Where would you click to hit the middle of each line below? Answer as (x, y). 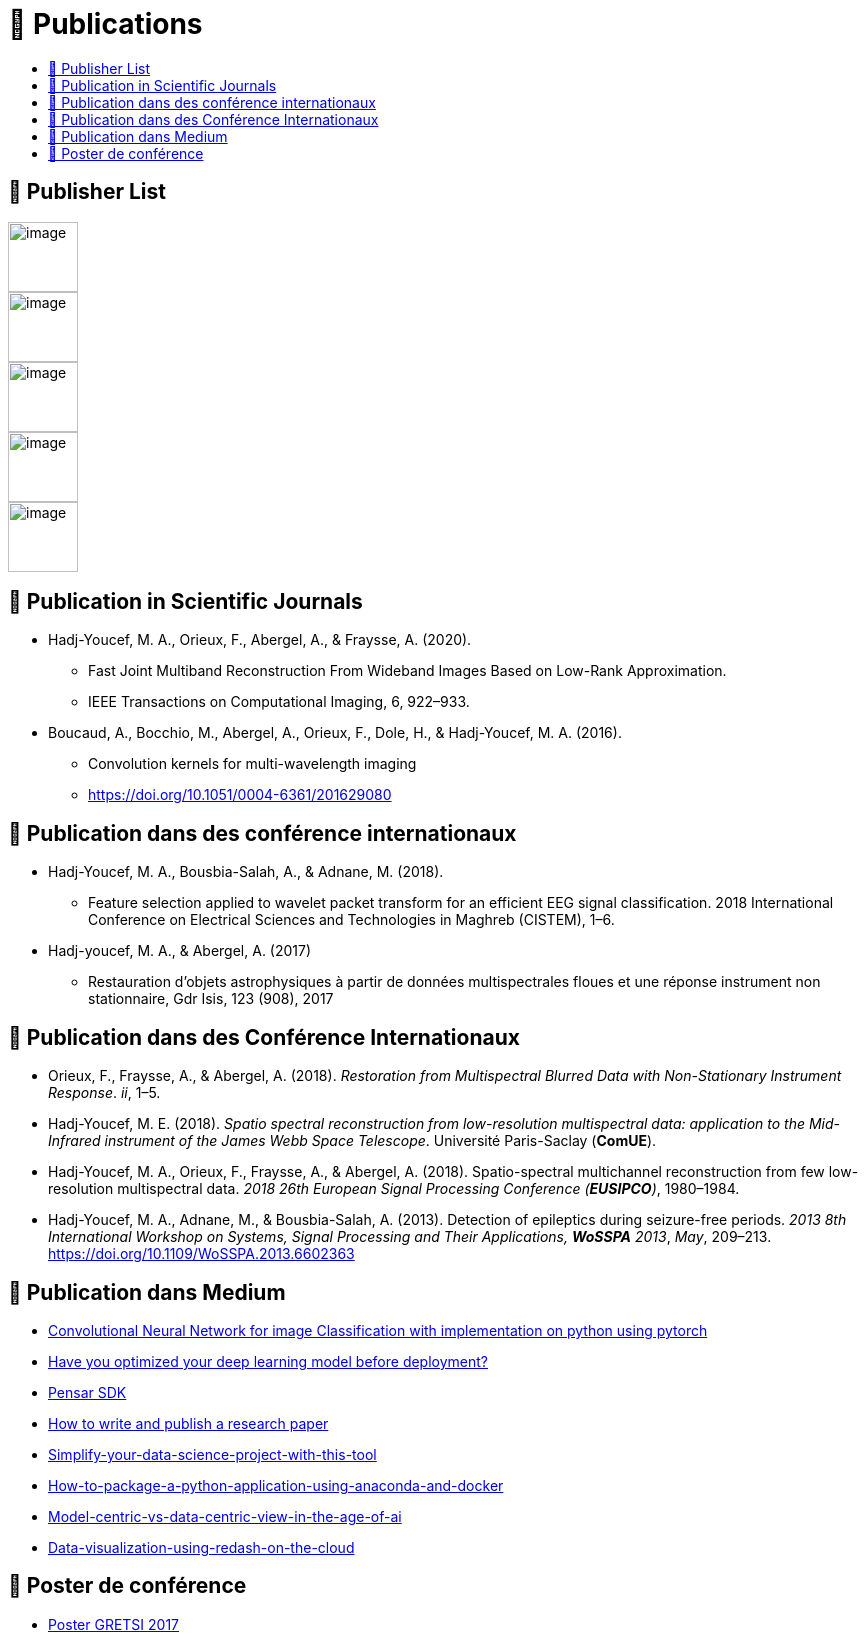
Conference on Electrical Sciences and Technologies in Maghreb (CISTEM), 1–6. (351, 920)
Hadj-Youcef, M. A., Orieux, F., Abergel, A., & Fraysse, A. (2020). (260, 640)
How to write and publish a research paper (188, 1423)
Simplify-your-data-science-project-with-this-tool (212, 1454)
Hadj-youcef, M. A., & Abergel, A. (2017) (180, 951)
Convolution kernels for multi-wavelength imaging (252, 764)
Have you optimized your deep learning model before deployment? (268, 1361)
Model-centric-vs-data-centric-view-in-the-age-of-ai (225, 1516)
